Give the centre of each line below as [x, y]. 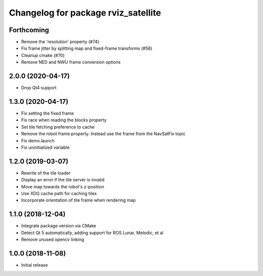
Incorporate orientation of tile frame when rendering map [78, 200]
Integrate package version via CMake [59, 226]
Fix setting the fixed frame [47, 113]
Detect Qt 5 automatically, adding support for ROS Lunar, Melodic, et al [92, 233]
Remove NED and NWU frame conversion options [71, 62]
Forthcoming [29, 30]
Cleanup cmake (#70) [43, 55]
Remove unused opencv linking [53, 239]
